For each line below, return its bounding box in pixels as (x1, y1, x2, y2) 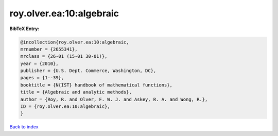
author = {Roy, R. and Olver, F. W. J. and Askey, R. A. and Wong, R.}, (20, 96, 208, 102)
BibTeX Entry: (9, 26, 40, 32)
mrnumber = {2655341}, (20, 46, 78, 52)
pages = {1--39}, (20, 75, 64, 81)
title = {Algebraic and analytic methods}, (20, 89, 132, 95)
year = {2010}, (20, 60, 59, 66)
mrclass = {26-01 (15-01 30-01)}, (20, 54, 108, 59)
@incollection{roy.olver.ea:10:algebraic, (20, 39, 129, 45)
